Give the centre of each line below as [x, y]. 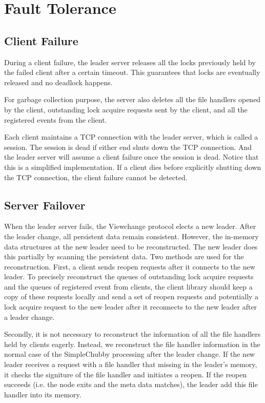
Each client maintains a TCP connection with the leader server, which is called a [131, 137]
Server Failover [45, 205]
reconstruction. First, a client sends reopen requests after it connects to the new [130, 266]
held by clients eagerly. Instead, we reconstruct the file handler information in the [132, 344]
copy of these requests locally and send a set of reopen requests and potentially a [131, 296]
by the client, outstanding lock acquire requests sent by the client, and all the [126, 109]
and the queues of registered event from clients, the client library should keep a [128, 286]
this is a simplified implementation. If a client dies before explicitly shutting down [133, 167]
